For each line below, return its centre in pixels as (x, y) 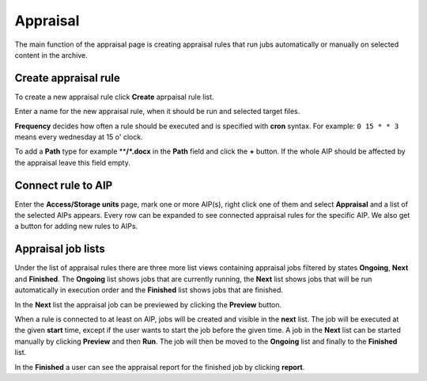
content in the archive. (51, 55)
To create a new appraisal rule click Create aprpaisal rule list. (114, 97)
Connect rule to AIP (64, 185)
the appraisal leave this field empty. (72, 162)
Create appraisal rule (67, 78)
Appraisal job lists (60, 249)
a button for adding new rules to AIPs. (76, 227)
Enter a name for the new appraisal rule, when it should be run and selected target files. (157, 112)
